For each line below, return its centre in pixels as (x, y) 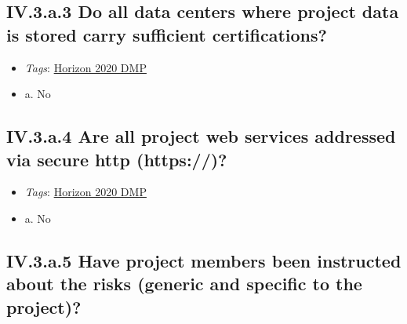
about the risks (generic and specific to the (184, 284)
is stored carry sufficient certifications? (167, 34)
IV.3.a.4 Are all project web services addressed (201, 136)
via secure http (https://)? (117, 159)
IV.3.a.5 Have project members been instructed (204, 260)
